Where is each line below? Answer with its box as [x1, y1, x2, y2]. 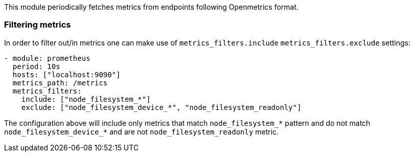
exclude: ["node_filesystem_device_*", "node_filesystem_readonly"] [21, 103, 302, 112]
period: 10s [12, 62, 60, 71]
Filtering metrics [4, 19, 71, 30]
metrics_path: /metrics [12, 78, 108, 87]
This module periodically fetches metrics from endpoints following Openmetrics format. [4, 3, 299, 11]
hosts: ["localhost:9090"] [12, 70, 121, 79]
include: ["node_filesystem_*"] [21, 95, 151, 103]
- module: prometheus [4, 54, 90, 62]
